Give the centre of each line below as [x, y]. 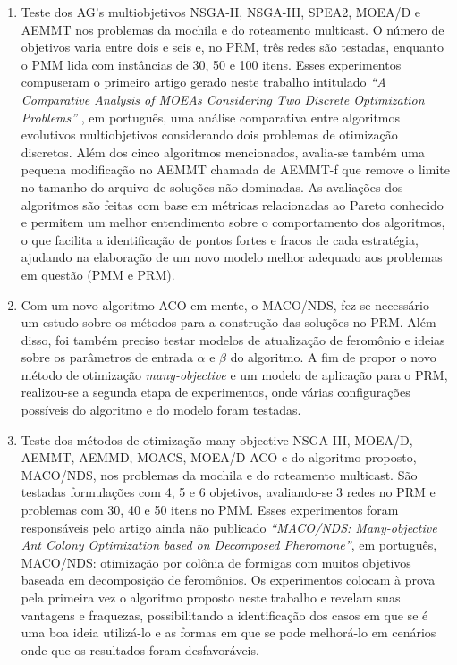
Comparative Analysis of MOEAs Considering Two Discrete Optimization [223, 99]
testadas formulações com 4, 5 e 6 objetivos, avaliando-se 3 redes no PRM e [228, 492]
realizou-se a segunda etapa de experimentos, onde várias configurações [216, 392]
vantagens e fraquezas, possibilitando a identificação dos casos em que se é [224, 614]
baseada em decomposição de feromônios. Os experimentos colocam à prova [228, 580]
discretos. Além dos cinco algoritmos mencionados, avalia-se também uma [223, 152]
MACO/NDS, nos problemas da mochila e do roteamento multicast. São [219, 474]
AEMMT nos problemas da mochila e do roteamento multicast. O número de [233, 29]
